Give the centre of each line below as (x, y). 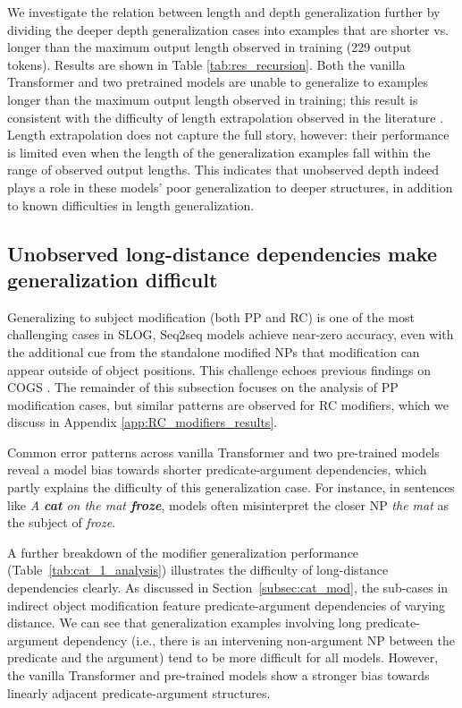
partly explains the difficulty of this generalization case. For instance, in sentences (231, 487)
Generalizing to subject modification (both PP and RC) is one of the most (211, 316)
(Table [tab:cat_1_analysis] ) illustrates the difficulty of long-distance (198, 570)
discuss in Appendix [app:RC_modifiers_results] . (143, 422)
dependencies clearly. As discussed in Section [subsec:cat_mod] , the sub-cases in (228, 588)
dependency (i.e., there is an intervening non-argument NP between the (259, 640)
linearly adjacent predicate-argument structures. (139, 692)
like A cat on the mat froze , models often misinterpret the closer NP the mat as (228, 504)
